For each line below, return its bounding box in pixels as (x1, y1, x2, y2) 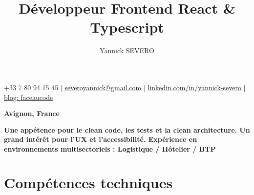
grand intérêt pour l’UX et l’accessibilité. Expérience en (4, 134, 197, 144)
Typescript (90, 17, 164, 37)
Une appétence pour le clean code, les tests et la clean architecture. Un (4, 124, 250, 135)
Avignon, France (4, 108, 60, 118)
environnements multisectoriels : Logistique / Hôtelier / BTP (4, 143, 216, 154)
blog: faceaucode (4, 92, 53, 102)
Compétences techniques (4, 172, 173, 192)
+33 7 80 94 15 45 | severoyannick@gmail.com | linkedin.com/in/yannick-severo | (4, 82, 246, 92)
